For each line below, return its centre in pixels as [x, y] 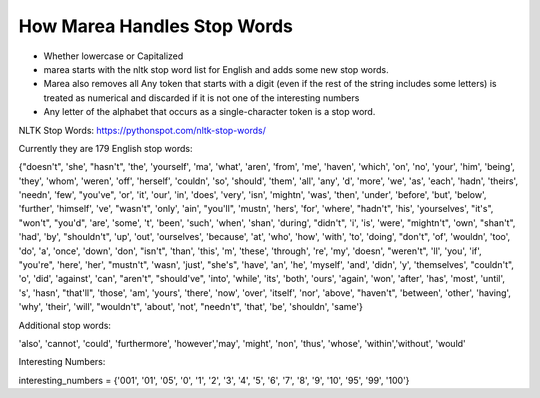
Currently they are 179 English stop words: [105, 148]
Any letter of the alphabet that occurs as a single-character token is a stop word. [209, 112]
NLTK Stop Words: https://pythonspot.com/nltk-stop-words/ [142, 130]
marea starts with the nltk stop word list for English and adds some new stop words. [216, 69]
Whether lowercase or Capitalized [113, 56]
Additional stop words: [65, 325]
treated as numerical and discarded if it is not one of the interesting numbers [201, 97]
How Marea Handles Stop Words [156, 26]
